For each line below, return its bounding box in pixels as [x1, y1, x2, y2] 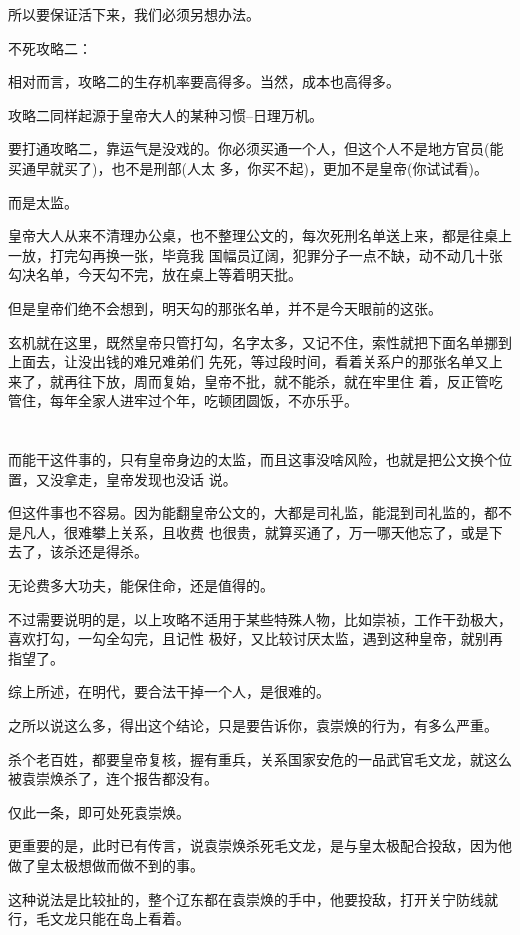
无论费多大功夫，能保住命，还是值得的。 [8, 575, 274, 596]
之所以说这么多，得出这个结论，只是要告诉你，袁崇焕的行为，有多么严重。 [8, 715, 498, 736]
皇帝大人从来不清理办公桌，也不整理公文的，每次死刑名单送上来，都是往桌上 [8, 225, 512, 246]
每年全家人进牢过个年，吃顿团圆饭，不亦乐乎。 [49, 390, 358, 411]
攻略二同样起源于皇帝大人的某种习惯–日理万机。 [8, 104, 323, 125]
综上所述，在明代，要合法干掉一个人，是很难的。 [8, 681, 330, 702]
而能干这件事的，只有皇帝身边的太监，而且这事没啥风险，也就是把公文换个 [8, 449, 498, 470]
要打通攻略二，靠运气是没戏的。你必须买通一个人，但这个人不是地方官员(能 [8, 138, 504, 159]
